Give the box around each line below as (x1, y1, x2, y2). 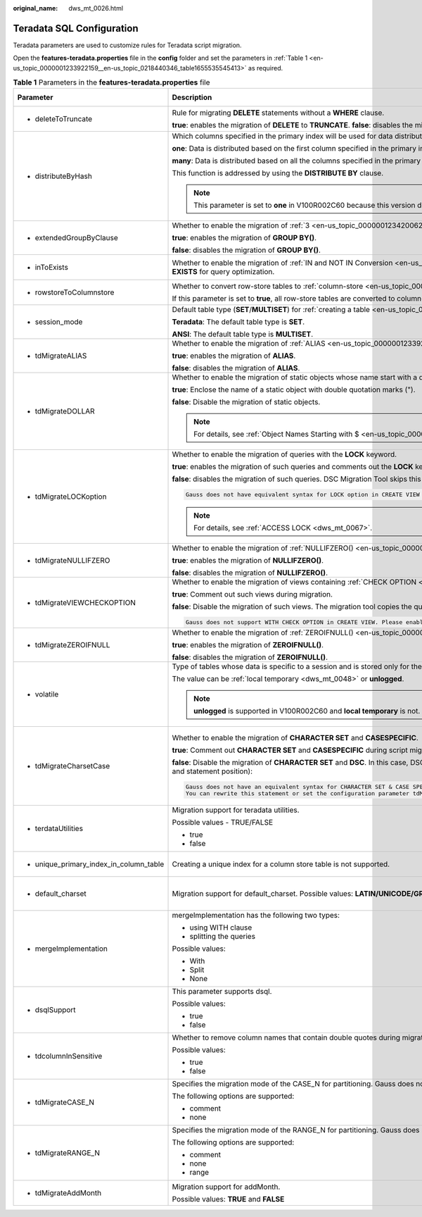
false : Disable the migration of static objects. (172, 397, 321, 407)
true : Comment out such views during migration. (172, 589, 333, 599)
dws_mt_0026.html (68, 4, 123, 12)
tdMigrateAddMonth (34, 1188, 102, 1198)
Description (172, 92, 212, 102)
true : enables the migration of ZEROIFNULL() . (172, 640, 324, 650)
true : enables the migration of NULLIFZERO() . (172, 556, 324, 566)
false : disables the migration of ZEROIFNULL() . (172, 652, 328, 662)
